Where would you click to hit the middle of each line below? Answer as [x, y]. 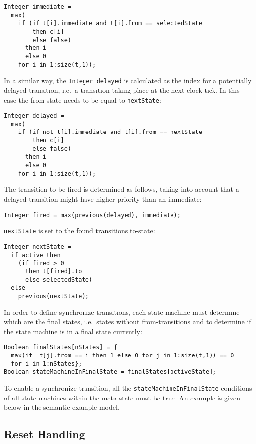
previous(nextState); [53, 296]
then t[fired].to [53, 271]
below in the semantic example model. [62, 407]
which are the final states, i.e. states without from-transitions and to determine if [128, 322]
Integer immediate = [38, 7]
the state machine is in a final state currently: [73, 331]
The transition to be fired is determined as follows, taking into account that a [122, 189]
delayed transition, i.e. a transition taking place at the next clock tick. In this [122, 90]
